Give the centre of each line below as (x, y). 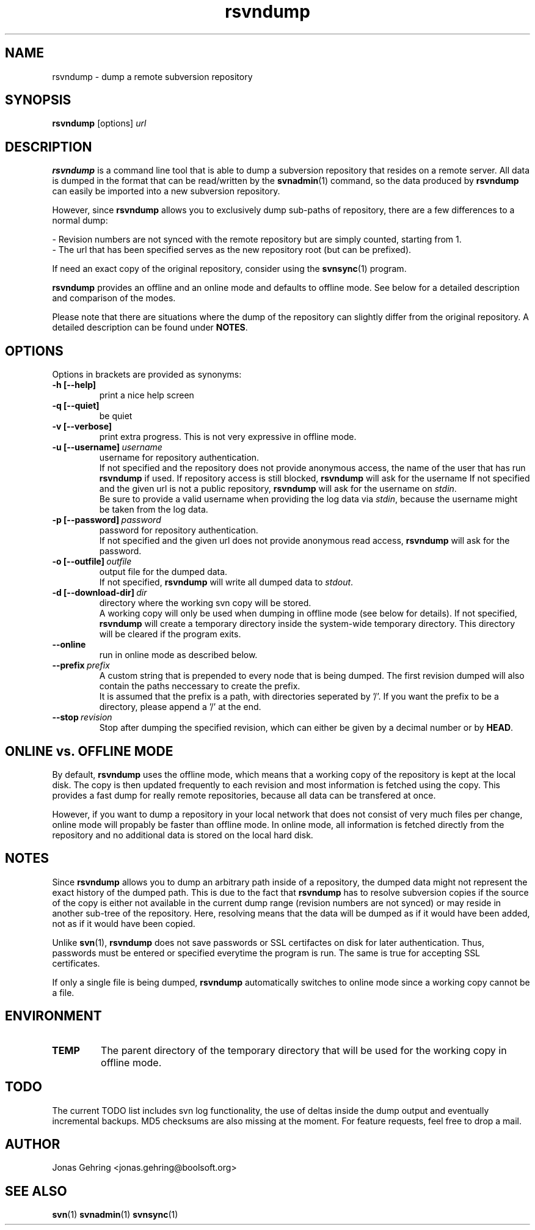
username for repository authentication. (179, 458)
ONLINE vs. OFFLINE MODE (89, 751)
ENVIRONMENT (53, 1016)
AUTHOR (33, 1144)
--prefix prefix (81, 665)
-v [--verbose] (82, 426)
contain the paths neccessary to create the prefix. (200, 686)
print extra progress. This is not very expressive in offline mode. (228, 437)
